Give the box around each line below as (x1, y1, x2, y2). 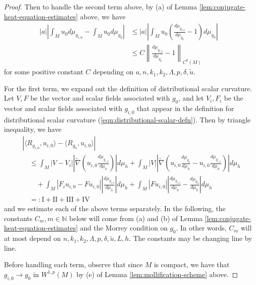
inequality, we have (4, 124, 61, 134)
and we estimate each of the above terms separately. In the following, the (4, 203, 226, 214)
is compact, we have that (154, 259, 230, 270)
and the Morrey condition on (80, 223, 168, 233)
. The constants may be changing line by (129, 233, 252, 243)
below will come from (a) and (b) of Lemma (69, 213, 203, 223)
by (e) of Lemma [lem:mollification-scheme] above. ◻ (76, 269, 238, 279)
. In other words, (176, 223, 227, 233)
